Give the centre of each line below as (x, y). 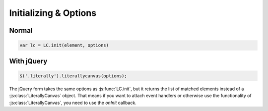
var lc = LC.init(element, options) (64, 45)
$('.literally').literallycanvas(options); (73, 76)
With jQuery (28, 61)
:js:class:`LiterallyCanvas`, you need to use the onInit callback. (73, 103)
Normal (21, 30)
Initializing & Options (53, 13)
